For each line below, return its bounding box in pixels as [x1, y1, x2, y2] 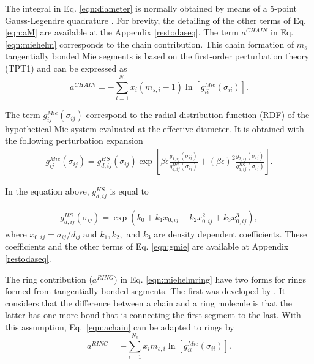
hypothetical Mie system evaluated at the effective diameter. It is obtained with [5, 122, 304, 135]
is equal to [110, 185, 149, 198]
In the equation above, [5, 185, 89, 198]
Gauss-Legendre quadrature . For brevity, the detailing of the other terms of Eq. [5, 13, 307, 26]
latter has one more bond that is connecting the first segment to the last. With [5, 308, 301, 321]
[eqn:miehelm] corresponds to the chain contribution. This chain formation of [5, 37, 294, 50]
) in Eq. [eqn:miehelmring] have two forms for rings [114, 272, 306, 285]
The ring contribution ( [5, 272, 92, 285]
